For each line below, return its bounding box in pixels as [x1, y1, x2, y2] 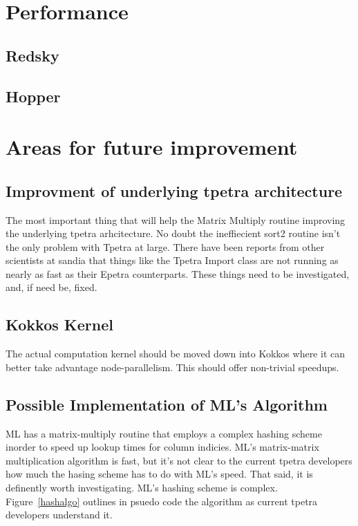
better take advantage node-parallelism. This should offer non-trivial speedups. [6, 359, 339, 374]
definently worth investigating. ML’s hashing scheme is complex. [6, 480, 278, 495]
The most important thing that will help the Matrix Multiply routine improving [6, 212, 346, 227]
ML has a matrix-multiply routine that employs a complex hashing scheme [6, 426, 322, 440]
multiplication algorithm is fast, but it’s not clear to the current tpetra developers [6, 453, 352, 467]
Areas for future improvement [6, 133, 298, 161]
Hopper [6, 85, 61, 106]
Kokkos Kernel [6, 314, 113, 335]
